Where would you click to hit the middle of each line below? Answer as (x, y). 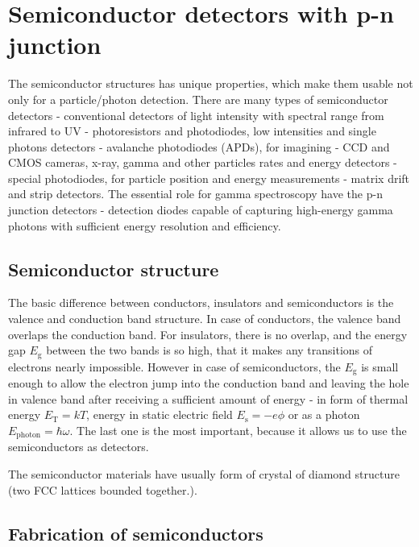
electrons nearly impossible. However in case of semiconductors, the (174, 366)
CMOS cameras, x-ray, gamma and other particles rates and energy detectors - (203, 162)
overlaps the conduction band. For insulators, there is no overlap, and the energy (208, 334)
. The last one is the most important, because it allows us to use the (238, 430)
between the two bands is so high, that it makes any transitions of (209, 350)
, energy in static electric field (160, 414)
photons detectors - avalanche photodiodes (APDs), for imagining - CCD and (199, 146)
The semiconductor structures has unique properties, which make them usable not (211, 83)
